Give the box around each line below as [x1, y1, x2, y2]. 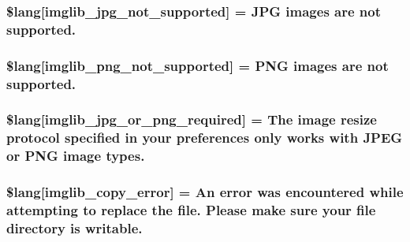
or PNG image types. [6, 146, 145, 166]
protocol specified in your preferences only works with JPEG [6, 128, 403, 147]
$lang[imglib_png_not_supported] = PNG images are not [6, 55, 389, 75]
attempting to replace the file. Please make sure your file [6, 200, 376, 220]
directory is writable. [6, 218, 143, 237]
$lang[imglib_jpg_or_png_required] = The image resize [6, 110, 377, 129]
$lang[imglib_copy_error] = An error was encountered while [6, 182, 404, 202]
